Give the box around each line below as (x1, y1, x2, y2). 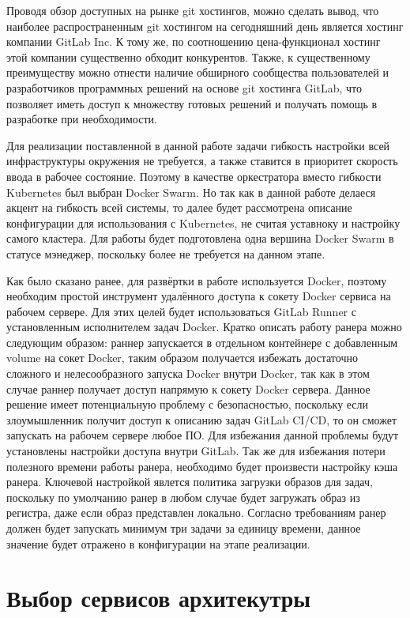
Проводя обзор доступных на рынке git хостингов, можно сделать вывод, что (6, 2, 379, 18)
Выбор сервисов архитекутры (6, 582, 311, 614)
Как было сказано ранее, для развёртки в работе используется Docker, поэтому (6, 272, 387, 288)
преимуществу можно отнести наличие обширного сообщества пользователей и (6, 64, 389, 81)
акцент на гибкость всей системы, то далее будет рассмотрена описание (6, 199, 352, 216)
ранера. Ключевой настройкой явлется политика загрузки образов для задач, (6, 473, 373, 490)
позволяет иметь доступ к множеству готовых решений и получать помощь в (6, 95, 378, 111)
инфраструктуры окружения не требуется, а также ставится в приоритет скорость (6, 153, 398, 169)
